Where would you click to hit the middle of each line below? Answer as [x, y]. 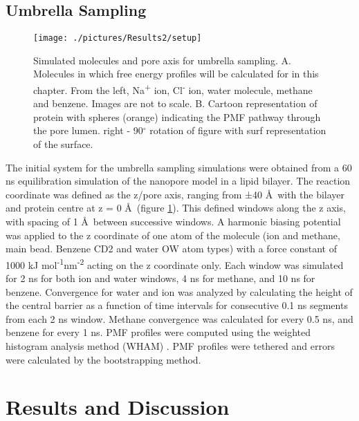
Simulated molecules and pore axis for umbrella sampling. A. [162, 60]
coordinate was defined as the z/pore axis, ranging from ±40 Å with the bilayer [175, 194]
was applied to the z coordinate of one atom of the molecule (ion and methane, [173, 235]
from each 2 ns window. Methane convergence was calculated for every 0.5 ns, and [179, 318]
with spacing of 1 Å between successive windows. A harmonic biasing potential [173, 222]
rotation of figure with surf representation [238, 130]
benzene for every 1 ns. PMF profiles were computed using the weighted [158, 332]
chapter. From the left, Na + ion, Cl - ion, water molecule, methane [173, 89]
